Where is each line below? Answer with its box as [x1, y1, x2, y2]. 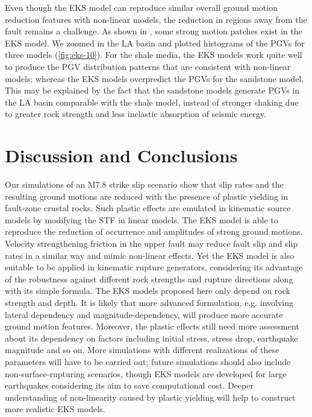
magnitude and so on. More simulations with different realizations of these [5, 343, 279, 356]
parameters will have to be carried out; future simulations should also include [5, 355, 291, 368]
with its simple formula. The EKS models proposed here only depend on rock [5, 284, 290, 297]
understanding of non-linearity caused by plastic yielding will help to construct [5, 390, 296, 403]
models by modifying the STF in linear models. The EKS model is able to [5, 213, 278, 226]
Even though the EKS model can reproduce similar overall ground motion [5, 1, 278, 13]
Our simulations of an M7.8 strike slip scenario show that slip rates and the [5, 178, 284, 191]
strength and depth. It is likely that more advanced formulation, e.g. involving [5, 296, 294, 308]
